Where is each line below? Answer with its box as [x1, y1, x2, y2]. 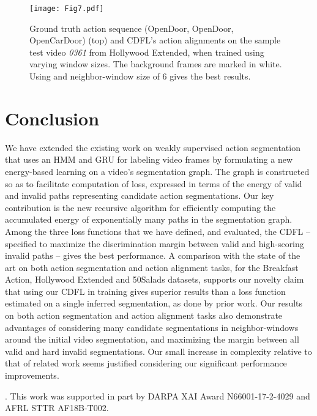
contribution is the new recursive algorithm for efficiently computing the [5, 201, 276, 214]
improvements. [5, 369, 59, 382]
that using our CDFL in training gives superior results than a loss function [5, 284, 286, 297]
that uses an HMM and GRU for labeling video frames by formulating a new [5, 153, 293, 166]
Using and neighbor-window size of [29, 70, 160, 83]
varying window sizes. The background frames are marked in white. [29, 58, 282, 70]
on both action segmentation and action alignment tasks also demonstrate [5, 309, 283, 322]
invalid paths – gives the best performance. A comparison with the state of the [5, 249, 300, 262]
